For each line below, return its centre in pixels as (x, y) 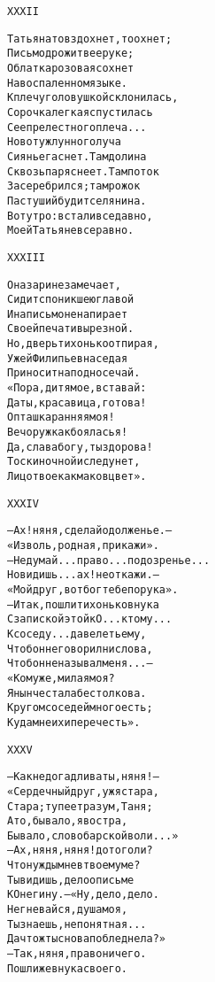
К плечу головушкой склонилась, (93, 98)
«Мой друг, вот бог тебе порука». (93, 589)
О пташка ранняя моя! (61, 418)
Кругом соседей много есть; (80, 708)
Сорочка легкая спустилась (80, 112)
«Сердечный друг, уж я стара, (83, 791)
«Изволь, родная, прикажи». (83, 545)
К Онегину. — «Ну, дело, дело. (83, 895)
